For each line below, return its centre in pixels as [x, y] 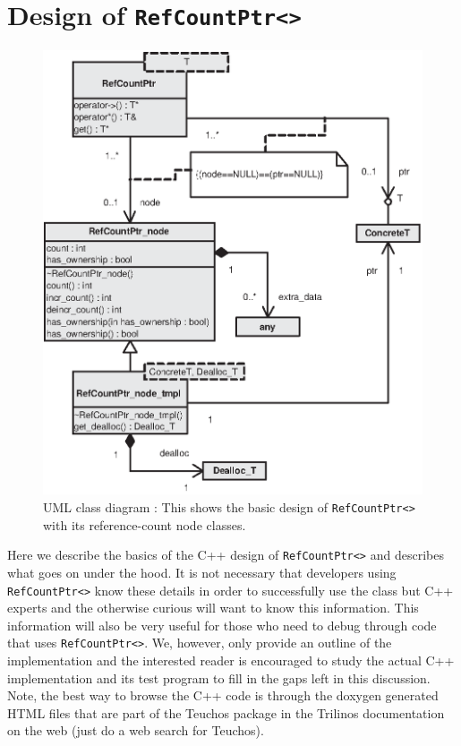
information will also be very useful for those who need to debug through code [222, 625]
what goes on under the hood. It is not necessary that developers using [202, 572]
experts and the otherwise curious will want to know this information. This [213, 608]
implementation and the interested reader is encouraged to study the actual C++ [231, 660]
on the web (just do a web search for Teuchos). [136, 730]
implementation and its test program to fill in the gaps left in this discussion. [219, 677]
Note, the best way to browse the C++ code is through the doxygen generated [223, 695]
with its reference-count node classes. [145, 524]
